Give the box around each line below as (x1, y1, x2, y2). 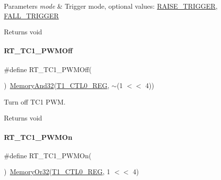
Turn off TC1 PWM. (4, 96, 66, 106)
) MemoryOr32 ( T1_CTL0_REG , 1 (4, 166, 110, 177)
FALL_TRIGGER (4, 10, 59, 20)
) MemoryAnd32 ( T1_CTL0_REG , (4, 80, 110, 90)
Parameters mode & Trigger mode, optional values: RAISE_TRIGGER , (4, 1, 218, 11)
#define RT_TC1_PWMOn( (4, 150, 92, 160)
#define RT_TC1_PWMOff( (4, 64, 92, 74)
